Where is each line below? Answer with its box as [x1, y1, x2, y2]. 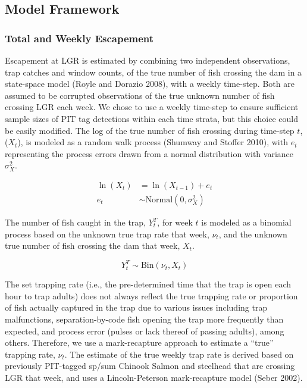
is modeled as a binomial [201, 216, 292, 228]
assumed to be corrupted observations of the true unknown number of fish [5, 89, 275, 101]
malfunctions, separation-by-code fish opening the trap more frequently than [5, 313, 284, 326]
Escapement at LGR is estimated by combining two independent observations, [5, 54, 290, 66]
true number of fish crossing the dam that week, [5, 239, 180, 252]
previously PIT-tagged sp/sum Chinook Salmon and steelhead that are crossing [5, 359, 295, 372]
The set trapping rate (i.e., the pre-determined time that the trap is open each [5, 278, 291, 290]
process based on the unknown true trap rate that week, [5, 227, 209, 240]
